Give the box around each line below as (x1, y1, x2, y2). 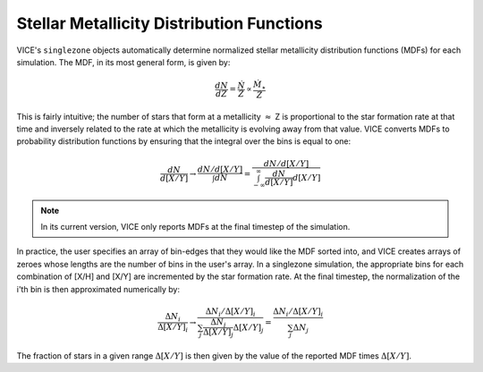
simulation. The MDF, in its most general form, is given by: (16, 56, 231, 67)
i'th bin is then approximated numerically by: (16, 283, 181, 294)
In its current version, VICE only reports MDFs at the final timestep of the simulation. (40, 222, 351, 232)
